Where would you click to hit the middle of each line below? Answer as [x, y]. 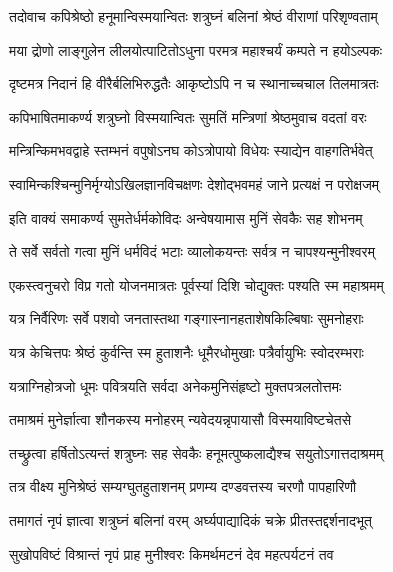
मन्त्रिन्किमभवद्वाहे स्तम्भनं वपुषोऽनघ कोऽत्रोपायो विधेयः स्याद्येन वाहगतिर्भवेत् [191, 150]
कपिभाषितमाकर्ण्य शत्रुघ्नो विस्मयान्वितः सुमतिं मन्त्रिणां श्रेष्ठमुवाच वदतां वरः [188, 116]
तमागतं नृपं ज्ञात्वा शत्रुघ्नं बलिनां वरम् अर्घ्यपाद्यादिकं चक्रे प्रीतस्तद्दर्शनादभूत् [190, 519]
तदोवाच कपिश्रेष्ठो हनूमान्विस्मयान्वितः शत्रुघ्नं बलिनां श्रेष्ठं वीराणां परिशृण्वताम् [193, 16]
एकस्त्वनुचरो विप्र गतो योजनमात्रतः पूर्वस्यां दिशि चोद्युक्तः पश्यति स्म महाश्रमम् [196, 284]
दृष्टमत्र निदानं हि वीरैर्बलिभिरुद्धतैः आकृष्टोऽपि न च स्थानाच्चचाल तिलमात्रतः [194, 83]
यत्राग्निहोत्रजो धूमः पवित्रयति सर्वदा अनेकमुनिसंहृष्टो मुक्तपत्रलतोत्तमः [175, 385]
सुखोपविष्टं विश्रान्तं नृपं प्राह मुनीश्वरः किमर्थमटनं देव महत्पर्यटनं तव [171, 553]
